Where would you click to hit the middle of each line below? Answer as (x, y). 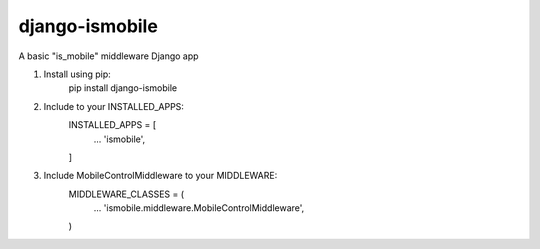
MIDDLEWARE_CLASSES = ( (126, 194)
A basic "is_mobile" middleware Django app (108, 56)
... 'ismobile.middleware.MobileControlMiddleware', (199, 208)
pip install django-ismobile (123, 88)
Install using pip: (77, 74)
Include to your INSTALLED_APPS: (114, 106)
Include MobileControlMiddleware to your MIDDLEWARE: (160, 176)
